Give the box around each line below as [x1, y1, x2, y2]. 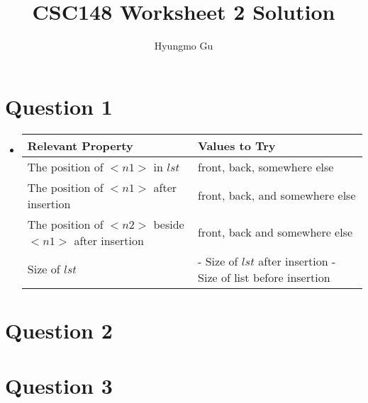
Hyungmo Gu [154, 38, 213, 53]
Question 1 [5, 91, 113, 120]
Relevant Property [27, 137, 133, 154]
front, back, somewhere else [198, 158, 334, 175]
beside [153, 215, 184, 232]
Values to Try [198, 137, 276, 154]
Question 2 [5, 315, 113, 344]
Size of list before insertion [198, 268, 330, 285]
